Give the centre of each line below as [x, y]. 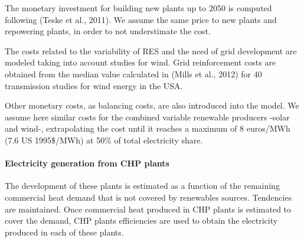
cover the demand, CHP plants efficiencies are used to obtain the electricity [141, 220]
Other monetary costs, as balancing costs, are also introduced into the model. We [152, 105]
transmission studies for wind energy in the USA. [94, 85]
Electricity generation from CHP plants [87, 163]
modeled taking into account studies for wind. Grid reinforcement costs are [140, 62]
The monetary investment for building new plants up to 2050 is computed [138, 8]
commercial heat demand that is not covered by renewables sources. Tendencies [148, 197]
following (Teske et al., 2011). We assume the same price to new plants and [141, 19]
